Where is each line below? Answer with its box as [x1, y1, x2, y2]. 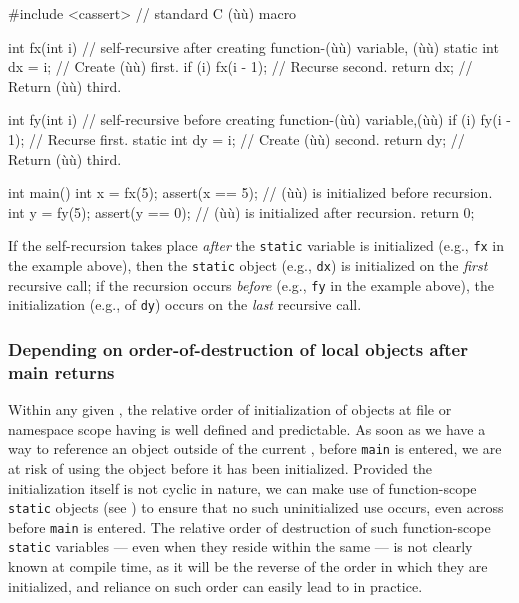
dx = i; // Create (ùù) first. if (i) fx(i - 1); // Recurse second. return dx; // [8, 56, 473, 77]
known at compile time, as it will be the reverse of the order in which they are [8, 556, 488, 577]
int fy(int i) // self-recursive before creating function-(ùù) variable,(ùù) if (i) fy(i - [8, 109, 511, 130]
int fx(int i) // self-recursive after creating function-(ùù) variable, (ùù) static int [8, 36, 499, 57]
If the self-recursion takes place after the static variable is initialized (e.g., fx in [8, 235, 505, 256]
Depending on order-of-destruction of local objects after [8, 336, 468, 361]
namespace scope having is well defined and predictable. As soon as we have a [8, 418, 486, 439]
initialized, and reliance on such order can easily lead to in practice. [8, 575, 423, 596]
